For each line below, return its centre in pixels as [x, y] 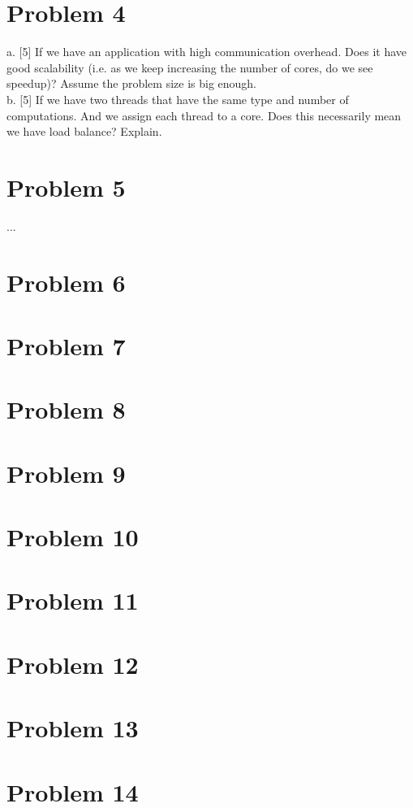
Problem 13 [73, 728]
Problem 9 [66, 473]
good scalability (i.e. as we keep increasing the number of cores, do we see [190, 67]
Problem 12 [73, 664]
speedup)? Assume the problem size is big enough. [132, 83]
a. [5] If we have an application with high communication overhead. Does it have [207, 52]
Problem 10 [73, 537]
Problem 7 [66, 345]
